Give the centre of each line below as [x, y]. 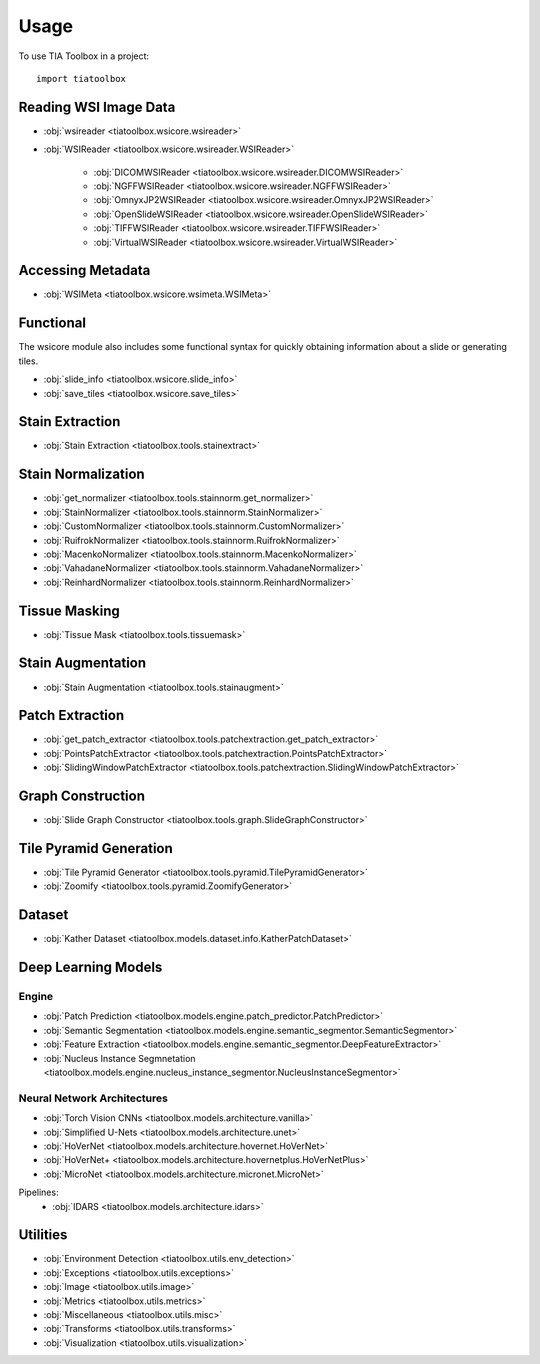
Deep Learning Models [90, 967]
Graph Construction [81, 796]
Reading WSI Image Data [97, 106]
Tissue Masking [69, 610]
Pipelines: [38, 1192]
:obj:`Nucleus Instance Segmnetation [119, 1058]
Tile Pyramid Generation [96, 848]
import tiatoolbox [81, 78]
